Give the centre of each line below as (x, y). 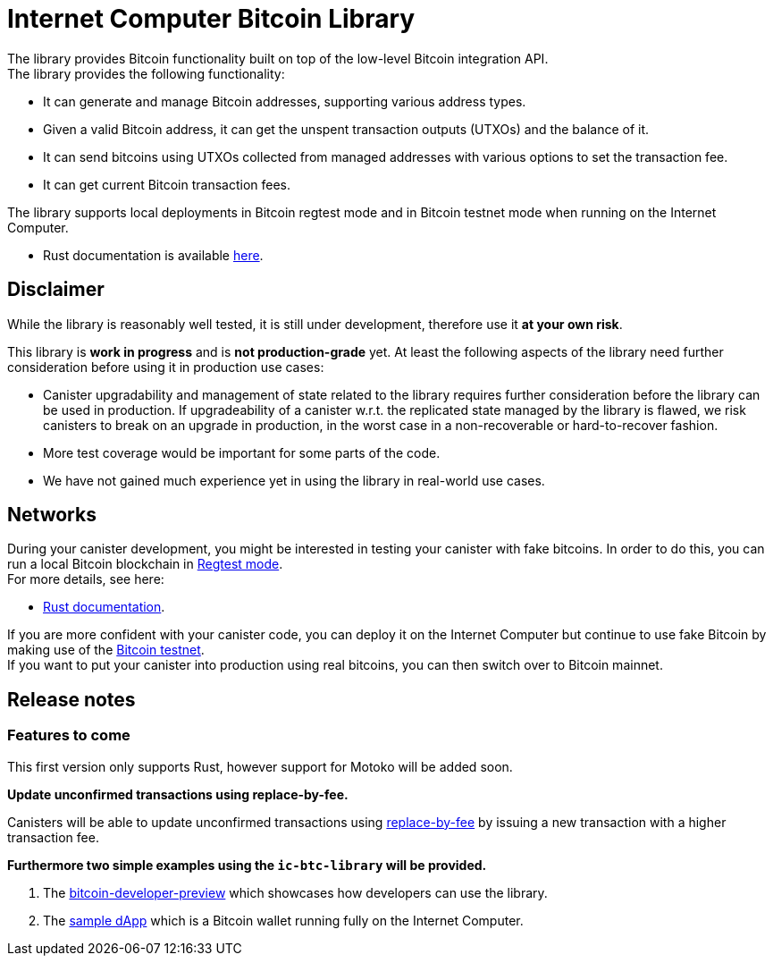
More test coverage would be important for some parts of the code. (242, 452)
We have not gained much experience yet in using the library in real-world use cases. (294, 480)
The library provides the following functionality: (146, 73)
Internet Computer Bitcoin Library (211, 19)
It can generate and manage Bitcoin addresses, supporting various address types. (285, 101)
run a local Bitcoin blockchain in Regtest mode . (145, 564)
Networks (52, 515)
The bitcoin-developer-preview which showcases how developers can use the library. (295, 892)
